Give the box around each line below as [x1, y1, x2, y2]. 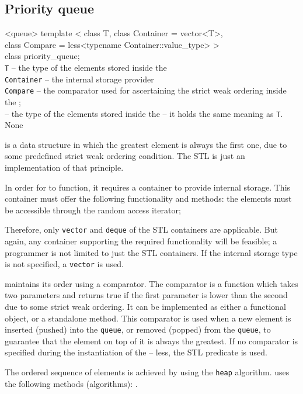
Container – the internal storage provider [5, 72, 154, 85]
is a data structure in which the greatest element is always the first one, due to [5, 138, 287, 150]
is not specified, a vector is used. [5, 258, 124, 270]
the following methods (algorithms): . [5, 377, 138, 389]
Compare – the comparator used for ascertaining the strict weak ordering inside [5, 84, 287, 96]
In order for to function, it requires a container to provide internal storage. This [5, 181, 291, 193]
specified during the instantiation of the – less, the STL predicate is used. [5, 346, 267, 358]
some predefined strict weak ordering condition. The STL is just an [5, 150, 245, 162]
